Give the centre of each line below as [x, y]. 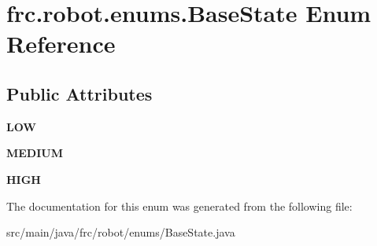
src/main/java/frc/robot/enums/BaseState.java [121, 232]
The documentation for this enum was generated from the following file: [179, 206]
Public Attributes [79, 93]
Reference [61, 44]
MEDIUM [35, 153]
